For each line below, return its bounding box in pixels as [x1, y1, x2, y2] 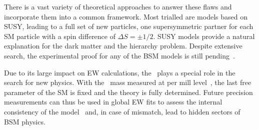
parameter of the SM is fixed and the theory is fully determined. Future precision [4, 86, 253, 97]
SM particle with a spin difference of [4, 30, 115, 41]
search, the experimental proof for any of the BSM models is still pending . [4, 50, 235, 60]
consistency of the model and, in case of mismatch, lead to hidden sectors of [4, 106, 240, 116]
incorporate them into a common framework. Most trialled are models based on [4, 11, 247, 21]
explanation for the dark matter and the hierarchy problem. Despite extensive [4, 40, 242, 51]
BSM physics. [4, 116, 45, 126]
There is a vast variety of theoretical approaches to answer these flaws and [4, 1, 232, 11]
